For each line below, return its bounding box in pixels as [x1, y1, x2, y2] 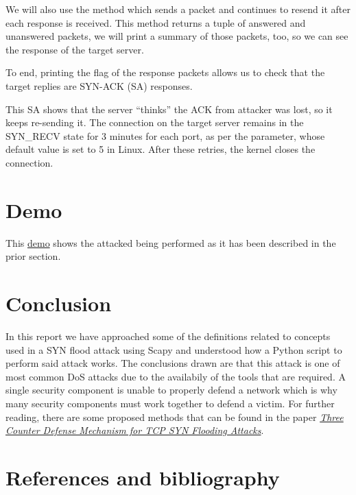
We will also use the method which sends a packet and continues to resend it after [5, 2, 351, 16]
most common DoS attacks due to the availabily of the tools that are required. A [5, 369, 346, 383]
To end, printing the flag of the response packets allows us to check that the [5, 65, 325, 80]
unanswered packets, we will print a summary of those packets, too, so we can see [5, 29, 348, 43]
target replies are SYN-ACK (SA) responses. [5, 78, 193, 93]
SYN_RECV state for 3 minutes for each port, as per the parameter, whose [5, 128, 325, 143]
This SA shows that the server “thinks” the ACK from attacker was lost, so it [5, 101, 333, 116]
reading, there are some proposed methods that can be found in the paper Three [5, 409, 344, 424]
